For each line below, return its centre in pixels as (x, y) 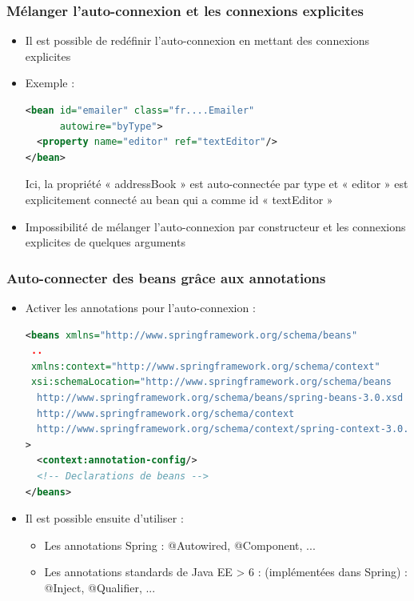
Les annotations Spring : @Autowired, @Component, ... (180, 545)
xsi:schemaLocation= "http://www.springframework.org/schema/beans (211, 382)
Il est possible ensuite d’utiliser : (104, 518)
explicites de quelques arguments (105, 242)
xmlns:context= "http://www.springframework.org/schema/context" (205, 366)
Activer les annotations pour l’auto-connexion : (140, 307)
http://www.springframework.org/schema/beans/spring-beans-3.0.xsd (220, 397)
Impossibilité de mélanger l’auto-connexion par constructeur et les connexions (215, 226)
